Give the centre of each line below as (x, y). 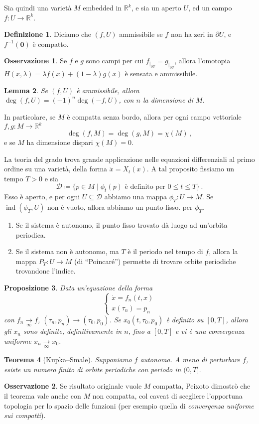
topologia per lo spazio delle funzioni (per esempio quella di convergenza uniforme (129, 405)
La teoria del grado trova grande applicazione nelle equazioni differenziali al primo (129, 159)
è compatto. (51, 44)
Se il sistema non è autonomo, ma (67, 251)
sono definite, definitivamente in (73, 331)
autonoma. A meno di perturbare (190, 359)
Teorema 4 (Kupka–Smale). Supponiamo (68, 359)
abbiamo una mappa (136, 197)
